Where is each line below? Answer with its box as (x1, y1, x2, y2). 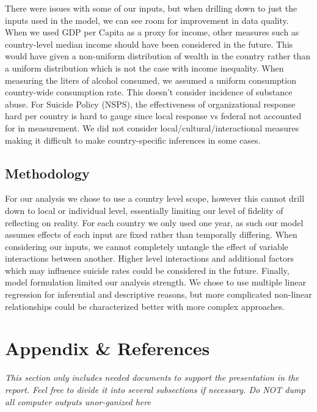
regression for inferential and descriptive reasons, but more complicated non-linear (5, 288, 312, 301)
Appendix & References (5, 336, 210, 361)
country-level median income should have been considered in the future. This (5, 37, 293, 50)
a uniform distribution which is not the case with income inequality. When (5, 61, 284, 74)
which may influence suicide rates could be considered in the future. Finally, (5, 263, 290, 276)
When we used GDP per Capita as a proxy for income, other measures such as (5, 26, 299, 39)
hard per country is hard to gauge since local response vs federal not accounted (5, 109, 302, 122)
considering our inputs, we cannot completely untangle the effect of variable (5, 240, 288, 252)
